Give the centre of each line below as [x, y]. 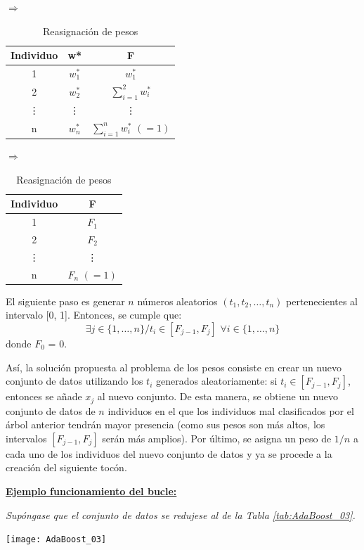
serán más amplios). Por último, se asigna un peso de [217, 438]
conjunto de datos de [51, 410]
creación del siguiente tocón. [66, 467]
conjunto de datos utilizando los [74, 381]
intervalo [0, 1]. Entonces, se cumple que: [94, 315]
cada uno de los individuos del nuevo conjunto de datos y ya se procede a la [169, 453]
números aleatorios [177, 301]
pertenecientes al [322, 301]
